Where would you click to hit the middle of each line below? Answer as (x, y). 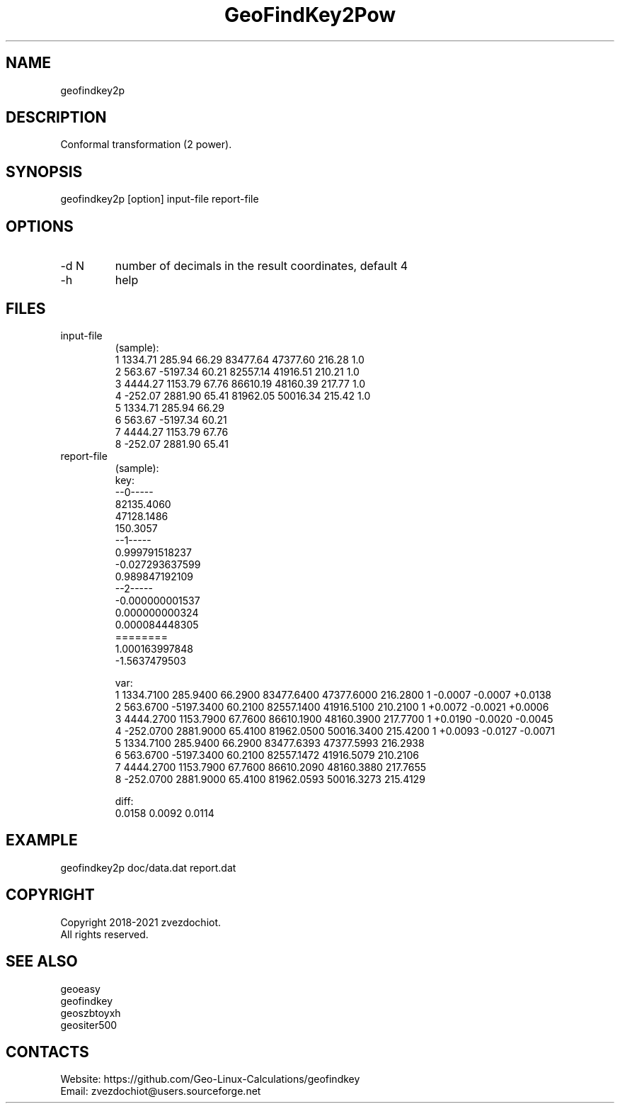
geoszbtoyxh (91, 1013)
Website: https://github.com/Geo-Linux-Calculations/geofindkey (210, 1079)
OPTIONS (40, 226)
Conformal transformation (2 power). (146, 145)
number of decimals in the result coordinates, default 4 (262, 266)
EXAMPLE (42, 840)
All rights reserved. (104, 934)
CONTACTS (47, 1052)
